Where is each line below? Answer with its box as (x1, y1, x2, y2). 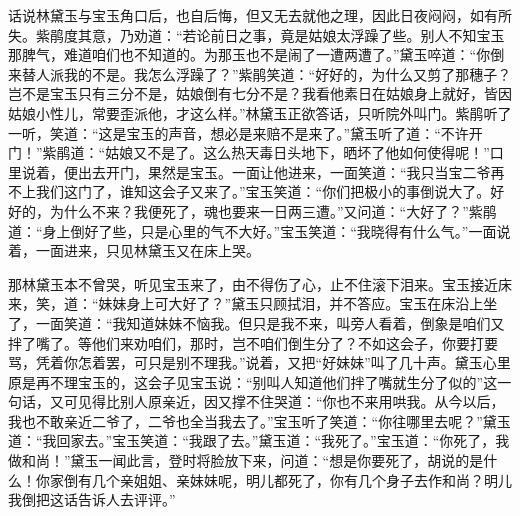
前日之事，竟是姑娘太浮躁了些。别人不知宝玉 (210, 24, 505, 45)
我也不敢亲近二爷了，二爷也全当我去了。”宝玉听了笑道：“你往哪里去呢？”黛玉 (8, 410, 511, 431)
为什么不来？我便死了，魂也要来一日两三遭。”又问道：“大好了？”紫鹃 (49, 200, 497, 221)
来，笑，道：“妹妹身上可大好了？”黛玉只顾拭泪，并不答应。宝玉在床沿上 (8, 293, 484, 314)
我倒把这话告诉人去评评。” (8, 489, 176, 510)
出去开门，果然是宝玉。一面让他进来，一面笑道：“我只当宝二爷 (77, 161, 491, 182)
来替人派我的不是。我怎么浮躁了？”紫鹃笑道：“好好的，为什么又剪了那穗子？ (8, 63, 512, 84)
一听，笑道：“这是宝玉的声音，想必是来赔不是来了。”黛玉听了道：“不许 (8, 122, 469, 143)
